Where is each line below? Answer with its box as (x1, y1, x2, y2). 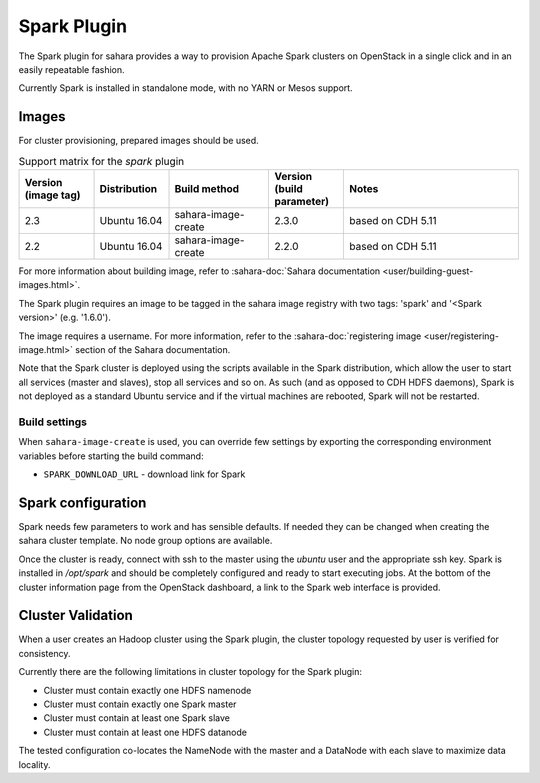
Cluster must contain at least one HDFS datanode (43, 726, 247, 738)
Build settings (18, 415, 87, 429)
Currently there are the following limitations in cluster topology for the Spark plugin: (18, 666, 363, 678)
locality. (18, 758, 51, 770)
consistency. (18, 647, 71, 659)
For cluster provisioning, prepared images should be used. (18, 135, 259, 147)
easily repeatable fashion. (18, 63, 125, 75)
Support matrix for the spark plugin (18, 154, 185, 168)
